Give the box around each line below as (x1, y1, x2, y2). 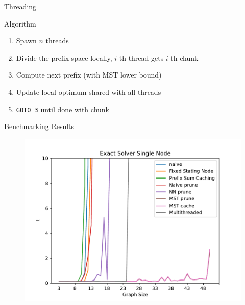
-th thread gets (117, 52, 164, 63)
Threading (4, 1, 37, 11)
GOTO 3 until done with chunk (16, 104, 109, 114)
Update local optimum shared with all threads (16, 86, 161, 97)
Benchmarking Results (4, 121, 75, 132)
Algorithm (4, 18, 36, 29)
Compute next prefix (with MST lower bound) (16, 69, 162, 80)
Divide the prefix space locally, (16, 52, 112, 63)
